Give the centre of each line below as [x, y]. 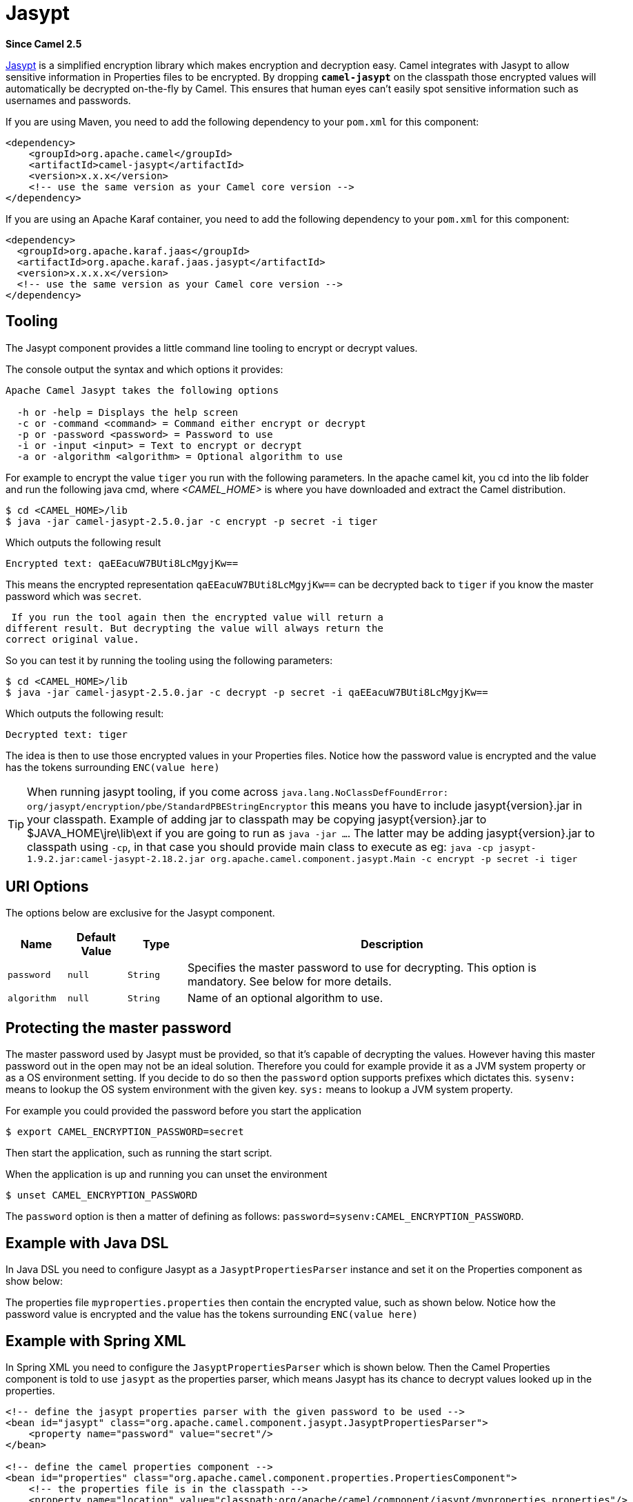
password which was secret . [74, 596]
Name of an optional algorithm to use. [285, 998]
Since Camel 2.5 [44, 43]
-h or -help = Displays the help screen [128, 412]
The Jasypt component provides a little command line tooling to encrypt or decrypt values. [212, 348]
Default [96, 938]
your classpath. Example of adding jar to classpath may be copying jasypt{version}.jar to [257, 819]
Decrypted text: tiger [67, 734]
